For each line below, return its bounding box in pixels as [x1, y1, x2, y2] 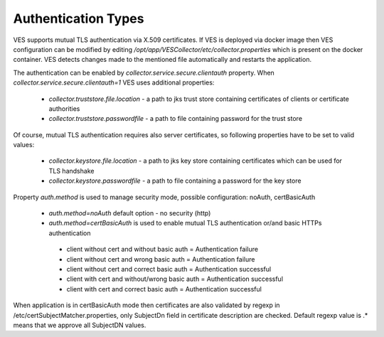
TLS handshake [48, 166, 95, 175]
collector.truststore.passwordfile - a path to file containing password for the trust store [48, 114, 302, 123]
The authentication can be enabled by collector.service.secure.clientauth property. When [13, 68, 275, 77]
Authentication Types [13, 11, 144, 26]
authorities [48, 104, 80, 113]
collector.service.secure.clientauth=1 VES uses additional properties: [13, 78, 215, 87]
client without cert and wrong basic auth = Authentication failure [66, 255, 255, 263]
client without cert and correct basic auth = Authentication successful [66, 264, 272, 273]
